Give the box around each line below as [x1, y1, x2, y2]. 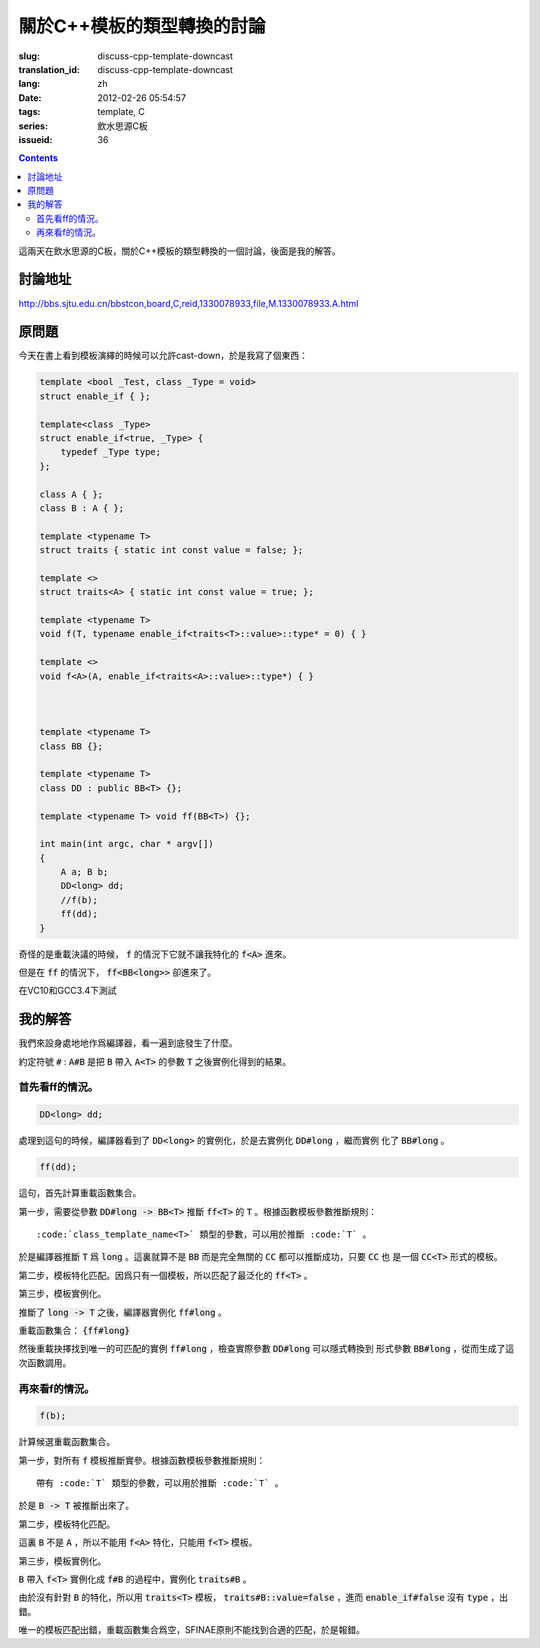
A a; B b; [60, 866, 109, 878]
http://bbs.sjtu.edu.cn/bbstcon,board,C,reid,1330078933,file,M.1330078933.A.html [18, 297, 359, 309]
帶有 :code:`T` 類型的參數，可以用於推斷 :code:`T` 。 [36, 1478, 284, 1489]
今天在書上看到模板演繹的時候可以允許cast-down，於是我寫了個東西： [18, 350, 309, 362]
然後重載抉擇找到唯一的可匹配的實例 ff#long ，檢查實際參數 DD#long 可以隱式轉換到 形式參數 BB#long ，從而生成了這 [18, 1343, 515, 1355]
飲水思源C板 [97, 120, 149, 132]
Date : [18, 91, 42, 104]
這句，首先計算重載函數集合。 [18, 1187, 142, 1199]
